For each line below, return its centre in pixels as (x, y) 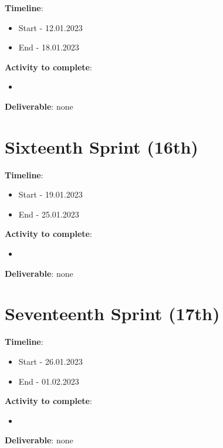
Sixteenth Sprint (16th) (102, 146)
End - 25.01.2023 (49, 214)
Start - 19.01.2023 (50, 194)
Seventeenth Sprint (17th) (112, 313)
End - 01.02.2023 (49, 381)
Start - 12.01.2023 (50, 27)
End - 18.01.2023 (49, 47)
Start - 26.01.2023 (50, 361)
